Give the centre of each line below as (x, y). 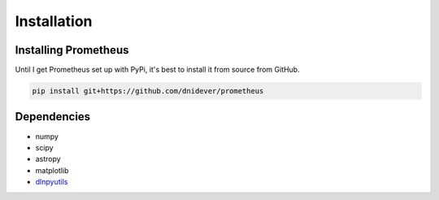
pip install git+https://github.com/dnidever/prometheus (148, 91)
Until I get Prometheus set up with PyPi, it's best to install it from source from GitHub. (157, 70)
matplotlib (52, 170)
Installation (54, 21)
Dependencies (53, 117)
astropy (48, 159)
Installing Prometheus (72, 50)
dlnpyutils (52, 182)
